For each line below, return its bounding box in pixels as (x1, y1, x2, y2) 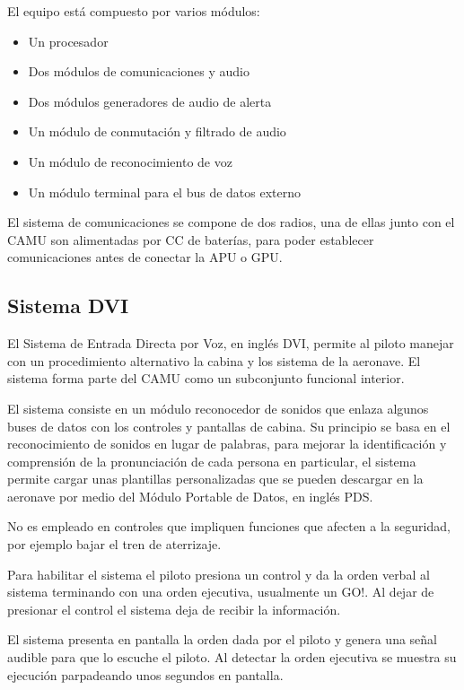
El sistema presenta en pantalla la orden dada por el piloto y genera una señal (7, 630, 437, 649)
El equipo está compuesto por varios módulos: (7, 2, 260, 20)
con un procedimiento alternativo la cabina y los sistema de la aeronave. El (7, 351, 421, 370)
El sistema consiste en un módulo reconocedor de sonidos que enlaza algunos (7, 398, 429, 417)
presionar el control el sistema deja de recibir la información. (7, 599, 341, 618)
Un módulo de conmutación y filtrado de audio (28, 122, 286, 141)
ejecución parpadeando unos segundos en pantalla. (7, 665, 284, 684)
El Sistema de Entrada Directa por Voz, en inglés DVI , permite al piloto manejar (7, 334, 454, 353)
